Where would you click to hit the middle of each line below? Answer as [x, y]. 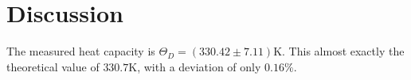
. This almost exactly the [343, 51]
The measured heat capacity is [81, 51]
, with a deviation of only [199, 66]
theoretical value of [53, 66]
